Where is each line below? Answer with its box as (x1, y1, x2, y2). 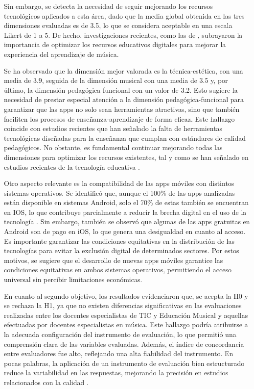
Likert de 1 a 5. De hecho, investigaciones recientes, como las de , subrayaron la (4, 29, 243, 40)
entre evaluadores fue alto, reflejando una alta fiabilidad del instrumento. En (4, 348, 233, 359)
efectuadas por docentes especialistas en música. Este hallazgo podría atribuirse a (4, 319, 248, 330)
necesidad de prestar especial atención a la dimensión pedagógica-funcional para (4, 94, 244, 104)
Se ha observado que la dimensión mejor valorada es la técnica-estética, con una (4, 65, 243, 76)
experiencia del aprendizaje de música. (4, 49, 119, 59)
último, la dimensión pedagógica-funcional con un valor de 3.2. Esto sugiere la (4, 84, 238, 95)
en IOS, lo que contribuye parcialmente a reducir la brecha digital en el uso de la (4, 207, 247, 217)
